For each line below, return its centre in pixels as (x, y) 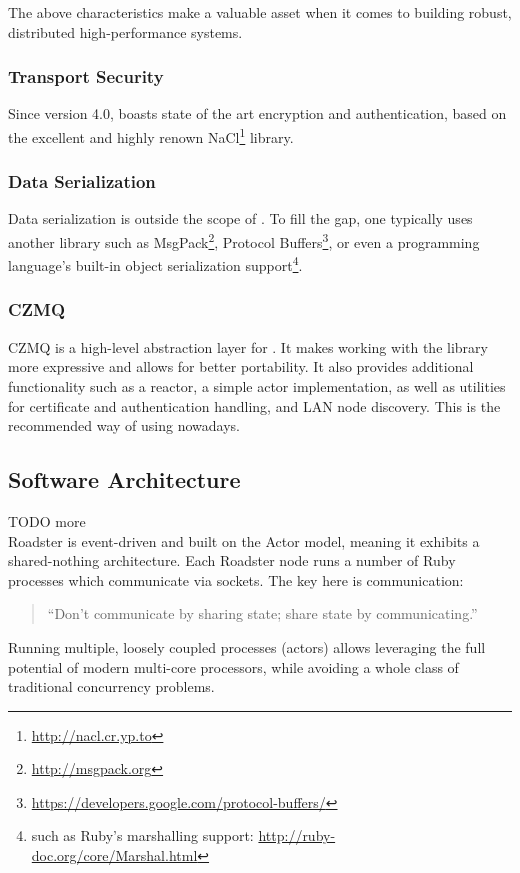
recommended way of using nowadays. (124, 425)
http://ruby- (297, 835)
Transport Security (86, 76)
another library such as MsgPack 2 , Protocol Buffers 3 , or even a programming (244, 240)
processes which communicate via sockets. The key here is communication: (236, 579)
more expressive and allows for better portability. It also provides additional (241, 366)
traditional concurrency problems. (111, 686)
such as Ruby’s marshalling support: (142, 835)
